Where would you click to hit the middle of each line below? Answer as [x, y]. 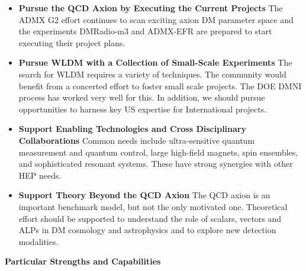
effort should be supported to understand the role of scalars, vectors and [150, 218]
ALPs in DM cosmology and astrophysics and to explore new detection [147, 230]
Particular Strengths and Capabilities [83, 261]
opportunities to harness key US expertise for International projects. [143, 109]
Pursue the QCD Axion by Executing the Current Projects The [151, 8]
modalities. [38, 241]
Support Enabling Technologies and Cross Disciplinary [132, 129]
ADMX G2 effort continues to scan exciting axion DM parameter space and [156, 19]
